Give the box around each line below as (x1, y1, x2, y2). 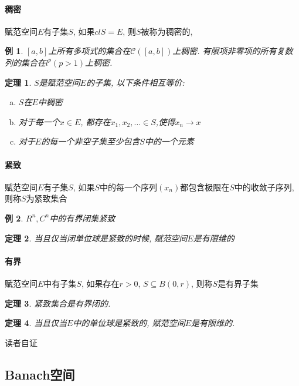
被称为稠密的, (141, 25, 193, 37)
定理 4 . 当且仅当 (5, 317, 67, 329)
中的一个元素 (144, 135, 194, 147)
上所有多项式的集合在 (48, 45, 131, 57)
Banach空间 (5, 365, 75, 383)
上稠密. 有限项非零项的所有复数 (172, 45, 293, 57)
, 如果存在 (81, 277, 120, 289)
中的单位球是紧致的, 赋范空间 (73, 317, 185, 329)
